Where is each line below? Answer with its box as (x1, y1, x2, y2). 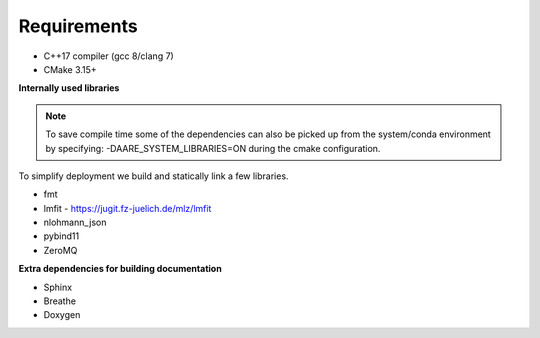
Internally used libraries (18, 82, 120, 94)
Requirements (18, 15, 139, 37)
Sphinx (43, 281, 73, 293)
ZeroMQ (43, 244, 78, 256)
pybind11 (43, 230, 80, 242)
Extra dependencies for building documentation (18, 263, 222, 275)
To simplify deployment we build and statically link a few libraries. (18, 170, 289, 182)
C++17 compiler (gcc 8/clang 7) (43, 50, 174, 62)
